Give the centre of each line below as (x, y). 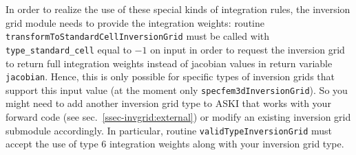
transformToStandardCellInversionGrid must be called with (138, 36)
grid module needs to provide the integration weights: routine (135, 22)
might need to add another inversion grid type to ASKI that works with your (168, 103)
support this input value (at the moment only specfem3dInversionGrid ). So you (177, 90)
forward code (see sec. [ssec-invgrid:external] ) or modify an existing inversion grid (178, 117)
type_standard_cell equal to (69, 49)
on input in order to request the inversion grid (248, 49)
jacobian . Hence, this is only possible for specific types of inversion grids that (170, 76)
